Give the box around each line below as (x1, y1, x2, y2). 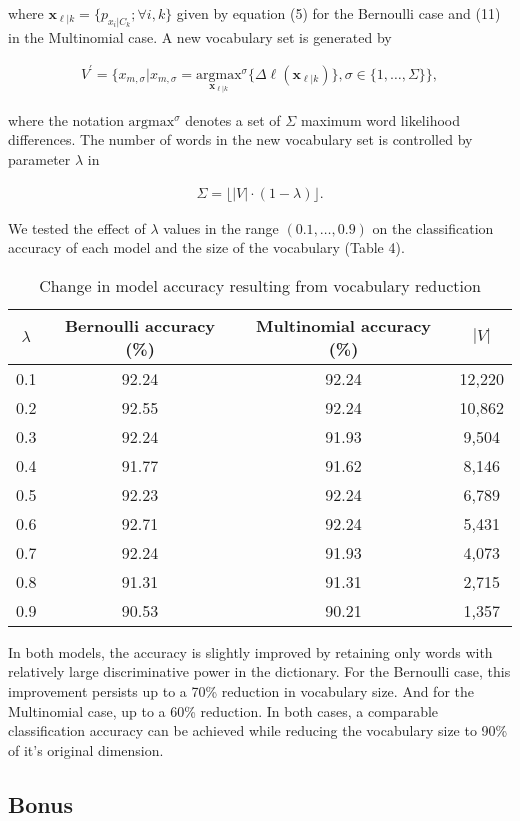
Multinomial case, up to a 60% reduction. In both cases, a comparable (8, 700, 439, 721)
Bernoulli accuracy (64, 313, 216, 337)
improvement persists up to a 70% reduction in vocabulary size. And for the (8, 680, 475, 701)
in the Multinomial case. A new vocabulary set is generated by (8, 26, 392, 47)
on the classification (372, 217, 494, 238)
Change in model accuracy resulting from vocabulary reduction (39, 273, 481, 297)
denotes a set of (185, 109, 281, 130)
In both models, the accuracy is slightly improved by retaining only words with (8, 641, 493, 662)
